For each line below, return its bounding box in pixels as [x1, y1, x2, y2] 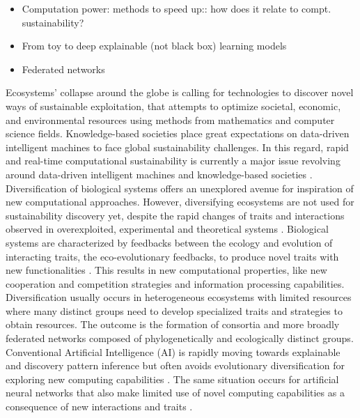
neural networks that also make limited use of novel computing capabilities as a [6, 385, 345, 400]
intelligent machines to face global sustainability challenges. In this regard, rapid [6, 139, 349, 154]
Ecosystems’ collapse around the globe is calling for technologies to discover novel [6, 85, 354, 100]
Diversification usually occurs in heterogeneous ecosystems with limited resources [6, 290, 352, 304]
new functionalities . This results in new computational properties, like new [6, 263, 327, 277]
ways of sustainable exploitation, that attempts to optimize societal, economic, [6, 98, 341, 113]
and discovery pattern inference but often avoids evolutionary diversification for [6, 358, 345, 373]
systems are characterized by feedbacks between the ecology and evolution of [6, 235, 333, 249]
